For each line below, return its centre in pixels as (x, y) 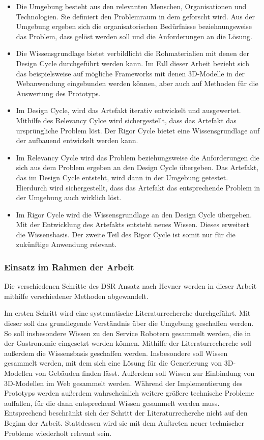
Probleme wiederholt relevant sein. (58, 433)
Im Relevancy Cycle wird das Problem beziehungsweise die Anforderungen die (138, 157)
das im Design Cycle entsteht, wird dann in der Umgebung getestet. (122, 177)
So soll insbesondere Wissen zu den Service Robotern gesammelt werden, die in (127, 333)
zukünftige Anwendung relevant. (66, 244)
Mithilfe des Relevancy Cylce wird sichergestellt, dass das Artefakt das (126, 120)
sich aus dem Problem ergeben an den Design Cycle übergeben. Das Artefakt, (137, 167)
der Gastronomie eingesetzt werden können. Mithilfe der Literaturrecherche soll (128, 343)
